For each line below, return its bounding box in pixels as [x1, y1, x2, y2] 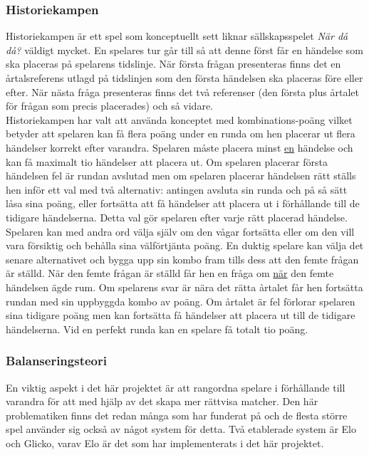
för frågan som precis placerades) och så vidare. [6, 98, 213, 113]
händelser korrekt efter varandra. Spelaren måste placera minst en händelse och [6, 140, 353, 155]
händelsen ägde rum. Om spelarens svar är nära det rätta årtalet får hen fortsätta [6, 279, 363, 294]
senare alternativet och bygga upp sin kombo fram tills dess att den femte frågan [6, 251, 359, 266]
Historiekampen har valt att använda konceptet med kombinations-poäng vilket [6, 112, 353, 127]
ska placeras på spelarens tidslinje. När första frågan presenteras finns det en [6, 56, 341, 71]
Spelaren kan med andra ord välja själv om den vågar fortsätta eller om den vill [6, 224, 355, 239]
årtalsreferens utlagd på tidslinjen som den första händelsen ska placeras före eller [6, 70, 363, 85]
